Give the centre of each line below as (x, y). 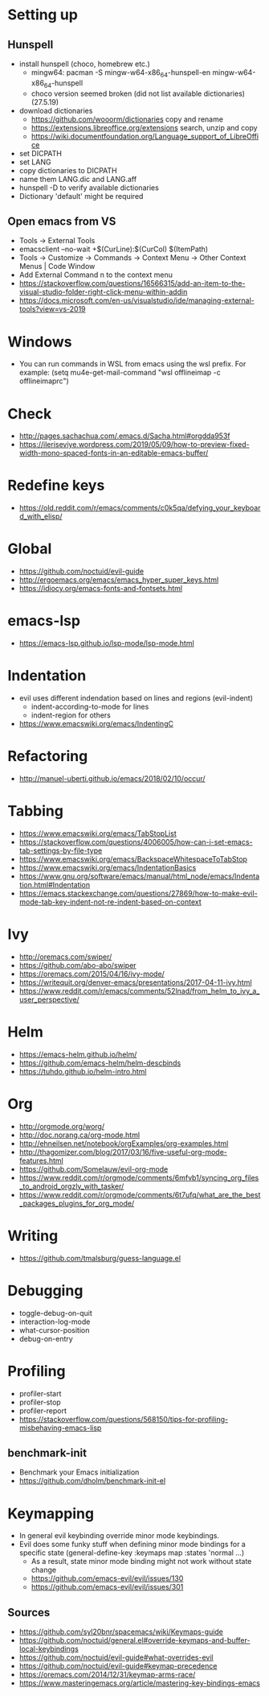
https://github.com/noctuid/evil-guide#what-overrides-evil (116, 1657)
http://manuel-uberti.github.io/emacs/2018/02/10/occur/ (112, 778)
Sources (29, 1612)
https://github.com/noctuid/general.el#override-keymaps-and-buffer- (134, 1640)
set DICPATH (40, 153)
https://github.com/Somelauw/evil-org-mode (94, 1169)
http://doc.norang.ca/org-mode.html (79, 1135)
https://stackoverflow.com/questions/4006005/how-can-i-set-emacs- (136, 842)
